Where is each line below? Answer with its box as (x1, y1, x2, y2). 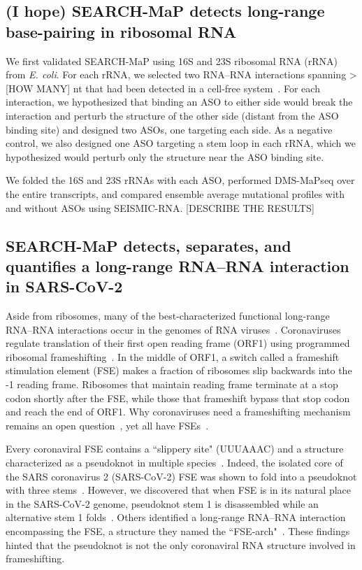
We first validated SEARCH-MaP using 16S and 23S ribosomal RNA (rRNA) (6, 53, 338, 68)
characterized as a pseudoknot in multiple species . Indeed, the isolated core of (6, 455, 343, 470)
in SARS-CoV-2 (6, 276, 123, 297)
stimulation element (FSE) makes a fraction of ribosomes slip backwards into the (6, 363, 352, 378)
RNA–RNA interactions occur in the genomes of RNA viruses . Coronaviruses (6, 322, 341, 336)
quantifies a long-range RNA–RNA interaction (6, 255, 349, 276)
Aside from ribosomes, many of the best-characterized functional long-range (6, 308, 330, 323)
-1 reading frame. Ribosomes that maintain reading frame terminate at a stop (6, 377, 338, 392)
